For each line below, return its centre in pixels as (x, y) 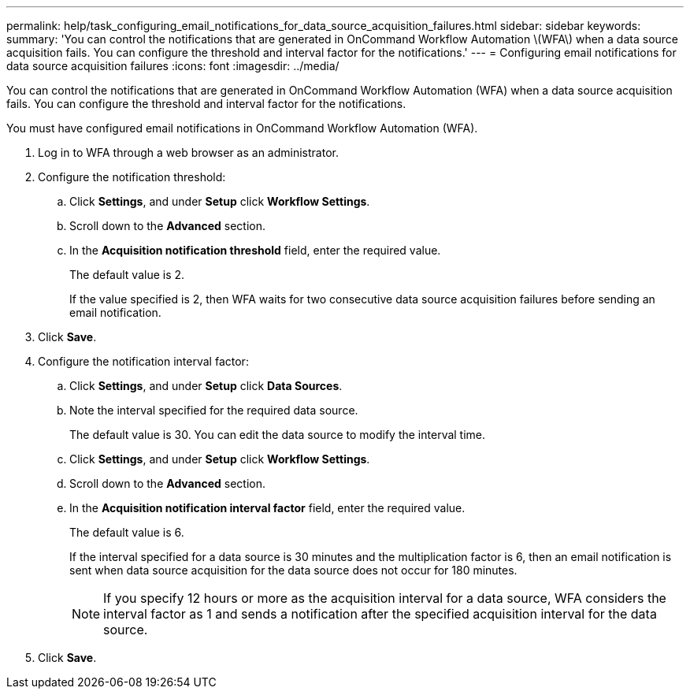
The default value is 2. (127, 275)
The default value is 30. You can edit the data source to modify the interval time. (278, 435)
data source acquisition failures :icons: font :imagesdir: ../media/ (173, 66)
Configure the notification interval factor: (143, 361)
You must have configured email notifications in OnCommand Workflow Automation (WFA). (242, 128)
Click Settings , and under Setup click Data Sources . (206, 386)
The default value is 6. (127, 532)
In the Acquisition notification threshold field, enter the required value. (255, 250)
